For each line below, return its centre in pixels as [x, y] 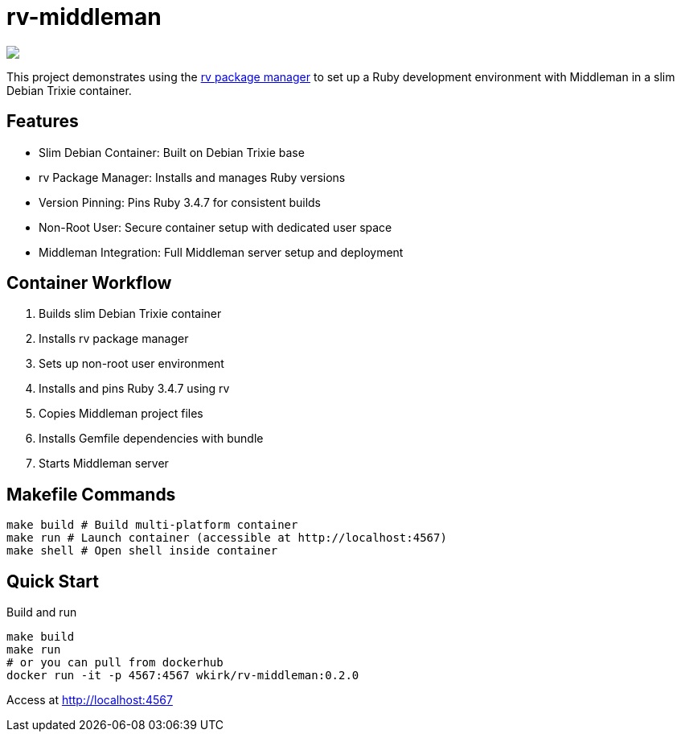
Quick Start [53, 581]
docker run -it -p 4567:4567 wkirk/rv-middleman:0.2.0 [183, 676]
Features [43, 122]
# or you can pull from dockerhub [115, 663]
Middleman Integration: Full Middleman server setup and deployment [221, 252]
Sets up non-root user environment [131, 364]
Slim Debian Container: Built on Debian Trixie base [172, 152]
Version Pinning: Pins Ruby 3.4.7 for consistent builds [180, 202]
